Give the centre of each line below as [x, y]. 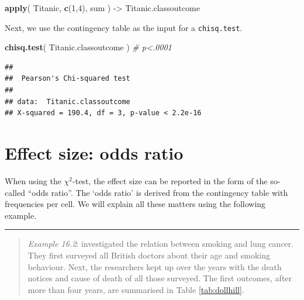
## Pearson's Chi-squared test [68, 79]
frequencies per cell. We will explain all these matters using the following [135, 204]
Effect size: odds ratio [94, 153]
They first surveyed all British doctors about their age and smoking [149, 255]
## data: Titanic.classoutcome [68, 101]
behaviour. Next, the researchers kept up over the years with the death [155, 266]
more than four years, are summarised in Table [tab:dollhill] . [136, 289]
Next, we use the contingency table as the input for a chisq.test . [124, 27]
